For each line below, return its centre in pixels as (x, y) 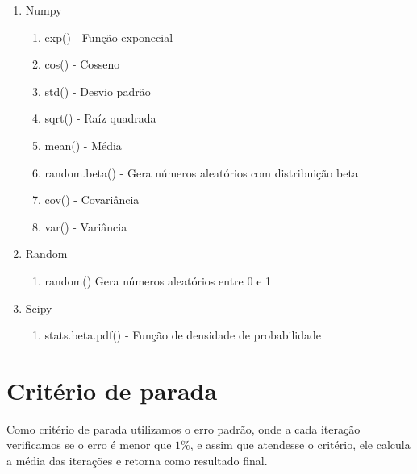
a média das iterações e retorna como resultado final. (137, 461)
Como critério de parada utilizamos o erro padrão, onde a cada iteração (183, 428)
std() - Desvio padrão (98, 91)
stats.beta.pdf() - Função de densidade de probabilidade (183, 335)
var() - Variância (86, 226)
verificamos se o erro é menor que (89, 445)
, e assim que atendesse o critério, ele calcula (300, 445)
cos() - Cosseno (82, 64)
